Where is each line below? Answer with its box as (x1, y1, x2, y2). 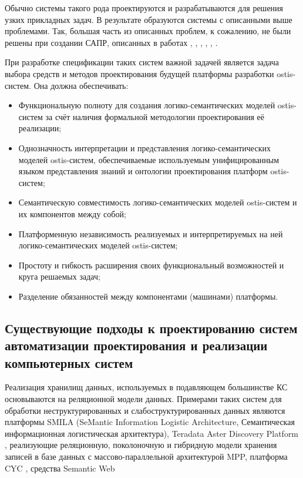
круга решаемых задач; (18, 270, 100, 283)
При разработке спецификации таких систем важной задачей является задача (5, 56, 280, 68)
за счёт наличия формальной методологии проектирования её (45, 110, 265, 122)
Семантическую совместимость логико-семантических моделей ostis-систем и (18, 196, 297, 208)
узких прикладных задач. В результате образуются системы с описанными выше (5, 13, 292, 25)
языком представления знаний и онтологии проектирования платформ (18, 165, 268, 177)
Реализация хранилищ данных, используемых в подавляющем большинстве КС (5, 381, 288, 393)
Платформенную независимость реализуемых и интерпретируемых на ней (18, 227, 283, 240)
